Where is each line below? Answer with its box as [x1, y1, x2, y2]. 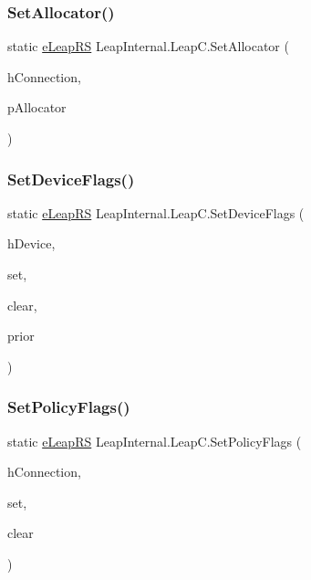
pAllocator [7, 98, 67, 117]
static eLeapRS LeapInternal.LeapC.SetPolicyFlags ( [7, 431, 302, 450]
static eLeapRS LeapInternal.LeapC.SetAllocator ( [7, 37, 289, 56]
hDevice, [7, 234, 56, 253]
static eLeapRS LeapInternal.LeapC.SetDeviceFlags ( [7, 203, 305, 222]
